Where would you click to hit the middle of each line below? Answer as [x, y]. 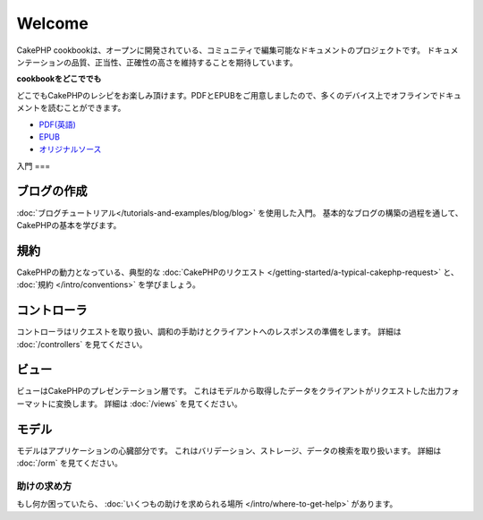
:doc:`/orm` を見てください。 [69, 463]
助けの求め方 [44, 486]
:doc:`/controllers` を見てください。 [82, 344]
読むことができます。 [87, 108]
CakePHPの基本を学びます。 [69, 225]
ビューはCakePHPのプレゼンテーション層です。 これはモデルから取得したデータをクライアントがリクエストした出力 [230, 391]
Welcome [52, 23]
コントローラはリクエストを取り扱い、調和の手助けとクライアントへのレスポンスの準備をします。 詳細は [209, 332]
